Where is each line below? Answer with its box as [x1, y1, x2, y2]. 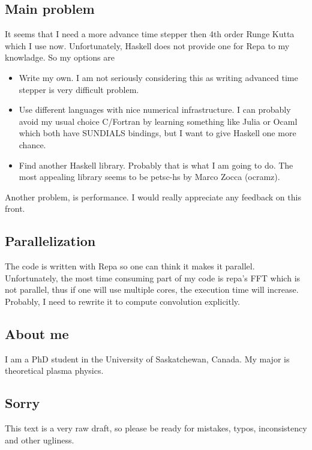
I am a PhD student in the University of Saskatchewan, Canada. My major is [5, 352, 290, 365]
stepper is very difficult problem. [19, 83, 139, 95]
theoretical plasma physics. [5, 364, 104, 377]
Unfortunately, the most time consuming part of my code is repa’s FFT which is [5, 271, 301, 284]
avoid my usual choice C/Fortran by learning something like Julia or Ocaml [19, 115, 298, 127]
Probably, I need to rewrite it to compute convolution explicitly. [5, 295, 240, 307]
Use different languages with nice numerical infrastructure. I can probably [19, 103, 291, 116]
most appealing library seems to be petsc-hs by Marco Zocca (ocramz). [19, 170, 280, 183]
